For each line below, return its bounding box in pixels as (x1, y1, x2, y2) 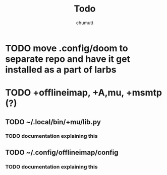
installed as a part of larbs (5, 64, 117, 75)
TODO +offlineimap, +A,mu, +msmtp (5, 87, 162, 99)
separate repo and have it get (5, 53, 130, 64)
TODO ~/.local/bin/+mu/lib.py (5, 118, 101, 126)
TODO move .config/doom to (5, 42, 128, 54)
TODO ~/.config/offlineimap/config (5, 148, 119, 156)
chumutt (76, 20, 94, 26)
